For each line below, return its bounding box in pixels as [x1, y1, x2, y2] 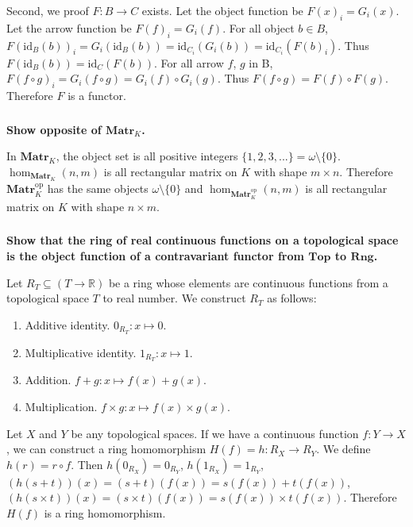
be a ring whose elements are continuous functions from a [108, 274, 388, 290]
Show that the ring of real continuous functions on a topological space [6, 232, 399, 248]
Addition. [25, 371, 71, 388]
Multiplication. [25, 398, 98, 415]
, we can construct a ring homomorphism [6, 440, 206, 457]
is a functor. [68, 87, 126, 103]
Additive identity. [25, 316, 110, 333]
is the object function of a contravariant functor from [6, 247, 304, 263]
